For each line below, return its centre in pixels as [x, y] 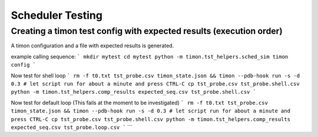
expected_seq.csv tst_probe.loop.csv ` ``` [72, 127]
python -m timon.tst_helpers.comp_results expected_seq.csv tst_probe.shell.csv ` [133, 92]
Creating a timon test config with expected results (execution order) [147, 31]
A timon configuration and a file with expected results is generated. [92, 46]
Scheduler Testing [57, 15]
